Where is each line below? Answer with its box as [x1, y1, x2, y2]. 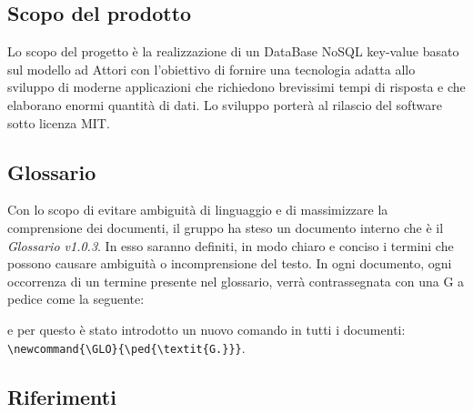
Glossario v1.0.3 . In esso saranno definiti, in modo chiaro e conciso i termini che [7, 236, 454, 255]
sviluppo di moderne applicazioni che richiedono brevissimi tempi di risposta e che [7, 77, 466, 96]
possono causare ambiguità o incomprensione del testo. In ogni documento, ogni [7, 254, 452, 273]
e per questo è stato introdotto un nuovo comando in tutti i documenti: [7, 319, 406, 338]
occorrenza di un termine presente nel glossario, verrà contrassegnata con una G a [7, 271, 465, 290]
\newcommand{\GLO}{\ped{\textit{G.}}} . [7, 337, 246, 357]
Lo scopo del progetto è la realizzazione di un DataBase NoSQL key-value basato [7, 42, 459, 61]
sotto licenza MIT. [7, 113, 110, 132]
